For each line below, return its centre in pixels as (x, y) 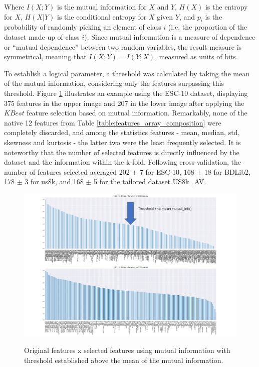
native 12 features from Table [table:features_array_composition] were (113, 122)
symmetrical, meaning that (45, 56)
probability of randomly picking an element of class (83, 27)
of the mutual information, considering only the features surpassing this (114, 83)
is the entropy (226, 7)
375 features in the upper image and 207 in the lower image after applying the (124, 103)
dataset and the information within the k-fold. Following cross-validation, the (123, 162)
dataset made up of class (42, 36)
